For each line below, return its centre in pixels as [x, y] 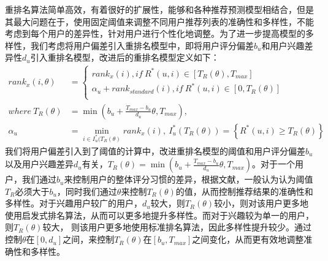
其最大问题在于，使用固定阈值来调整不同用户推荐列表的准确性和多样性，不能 [159, 21]
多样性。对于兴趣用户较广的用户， [74, 203]
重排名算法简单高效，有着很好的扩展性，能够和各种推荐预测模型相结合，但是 [159, 9]
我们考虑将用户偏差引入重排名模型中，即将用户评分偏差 [142, 45]
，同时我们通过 [87, 191]
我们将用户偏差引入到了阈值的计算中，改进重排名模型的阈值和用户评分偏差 [155, 150]
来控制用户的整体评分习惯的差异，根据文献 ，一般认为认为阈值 [189, 179]
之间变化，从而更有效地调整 [248, 239]
